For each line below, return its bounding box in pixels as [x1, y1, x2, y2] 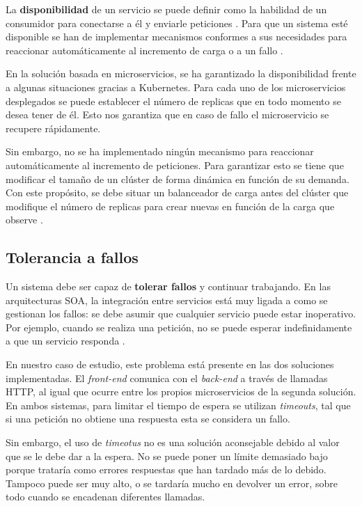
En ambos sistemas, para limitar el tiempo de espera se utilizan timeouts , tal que [6, 397, 351, 412]
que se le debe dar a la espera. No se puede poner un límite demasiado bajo [6, 448, 328, 463]
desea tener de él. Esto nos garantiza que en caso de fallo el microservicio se [6, 107, 329, 122]
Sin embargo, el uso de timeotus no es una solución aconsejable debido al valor [6, 435, 340, 450]
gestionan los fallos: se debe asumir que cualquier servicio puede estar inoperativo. [6, 306, 356, 321]
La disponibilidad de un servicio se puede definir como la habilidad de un [6, 2, 327, 16]
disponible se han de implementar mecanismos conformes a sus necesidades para [6, 29, 347, 44]
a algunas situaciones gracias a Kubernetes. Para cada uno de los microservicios [6, 79, 346, 94]
